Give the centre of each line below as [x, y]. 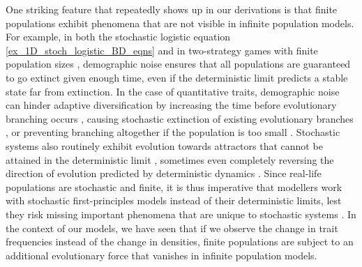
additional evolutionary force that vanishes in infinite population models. [161, 255]
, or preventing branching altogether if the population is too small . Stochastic [173, 132]
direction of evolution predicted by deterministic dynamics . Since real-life [164, 173]
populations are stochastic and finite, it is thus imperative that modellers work [174, 186]
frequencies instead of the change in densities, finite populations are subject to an [180, 242]
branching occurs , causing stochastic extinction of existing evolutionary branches [180, 118]
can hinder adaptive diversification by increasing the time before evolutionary [171, 105]
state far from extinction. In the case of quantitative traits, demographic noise [173, 91]
